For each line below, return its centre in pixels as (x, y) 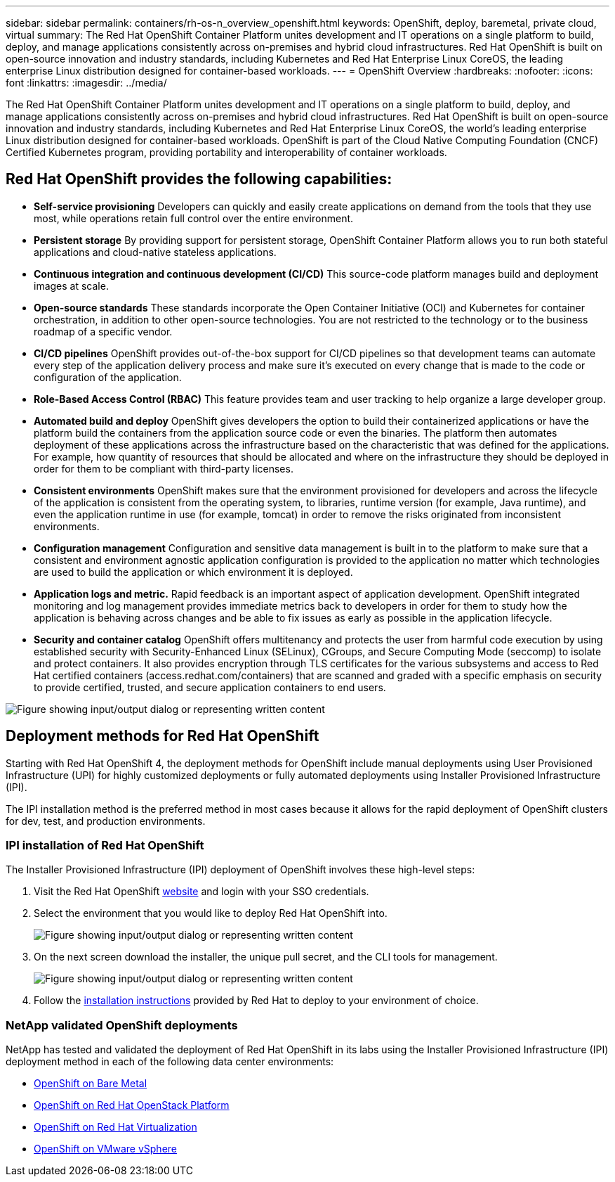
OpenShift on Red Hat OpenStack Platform (132, 1105)
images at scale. (71, 285)
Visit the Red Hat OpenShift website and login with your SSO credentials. (201, 892)
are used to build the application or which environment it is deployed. (193, 572)
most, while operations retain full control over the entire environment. (194, 218)
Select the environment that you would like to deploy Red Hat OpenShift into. (211, 913)
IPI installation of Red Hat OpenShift (105, 846)
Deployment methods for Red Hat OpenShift (163, 736)
